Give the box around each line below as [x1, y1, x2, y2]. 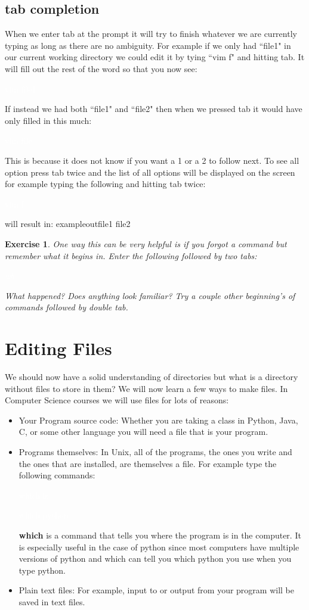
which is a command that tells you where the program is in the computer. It [18, 528, 301, 541]
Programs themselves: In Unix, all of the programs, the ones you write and [18, 445, 292, 457]
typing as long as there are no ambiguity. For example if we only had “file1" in [5, 39, 291, 51]
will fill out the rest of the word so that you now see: [5, 62, 197, 74]
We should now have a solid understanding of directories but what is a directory [5, 371, 298, 383]
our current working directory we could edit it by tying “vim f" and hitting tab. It [5, 51, 305, 63]
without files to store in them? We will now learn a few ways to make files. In [5, 382, 288, 394]
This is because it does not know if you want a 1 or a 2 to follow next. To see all [5, 154, 299, 166]
